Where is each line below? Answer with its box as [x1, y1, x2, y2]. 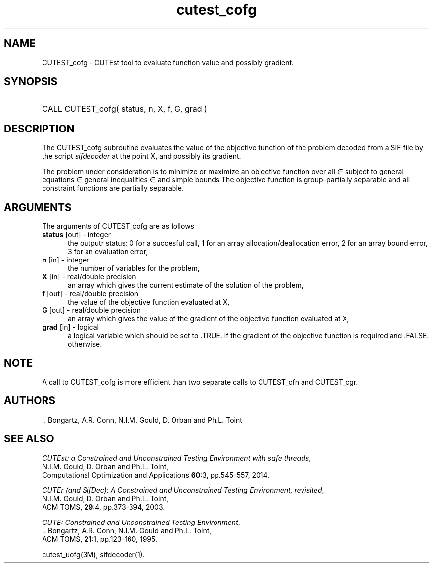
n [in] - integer [42, 256, 89, 264]
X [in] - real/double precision [42, 272, 136, 281]
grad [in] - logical [42, 323, 99, 332]
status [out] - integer [42, 230, 111, 239]
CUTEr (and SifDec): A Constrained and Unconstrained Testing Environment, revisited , [42, 485, 324, 494]
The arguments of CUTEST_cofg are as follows [42, 222, 195, 231]
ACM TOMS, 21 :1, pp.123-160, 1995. [42, 534, 158, 543]
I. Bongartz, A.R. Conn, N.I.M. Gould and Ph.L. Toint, [42, 526, 212, 535]
